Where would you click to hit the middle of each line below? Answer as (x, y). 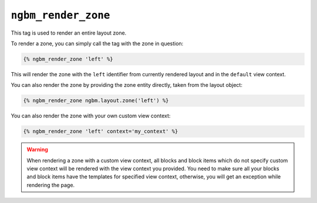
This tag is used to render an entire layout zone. (69, 33)
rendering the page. (51, 185)
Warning (37, 150)
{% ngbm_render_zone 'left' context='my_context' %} (101, 131)
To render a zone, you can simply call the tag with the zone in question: (97, 43)
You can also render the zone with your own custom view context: (91, 116)
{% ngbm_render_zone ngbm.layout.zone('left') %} (96, 101)
